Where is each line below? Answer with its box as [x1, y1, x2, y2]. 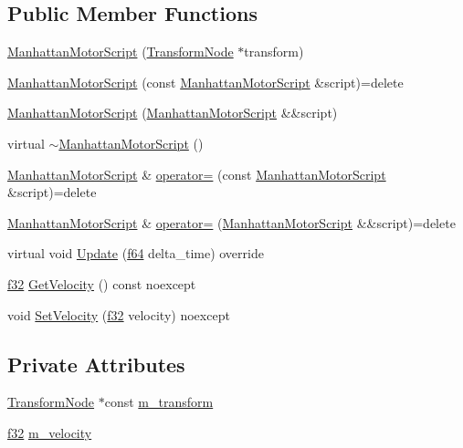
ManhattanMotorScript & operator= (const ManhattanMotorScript [7, 164, 386, 183]
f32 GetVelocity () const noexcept [7, 274, 196, 293]
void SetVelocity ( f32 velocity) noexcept [7, 305, 230, 324]
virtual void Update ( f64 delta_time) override [7, 244, 264, 263]
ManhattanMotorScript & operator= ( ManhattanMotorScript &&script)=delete [7, 213, 456, 232]
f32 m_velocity [7, 422, 92, 442]
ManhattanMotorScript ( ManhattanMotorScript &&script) [7, 103, 338, 122]
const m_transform [104, 392, 214, 412]
